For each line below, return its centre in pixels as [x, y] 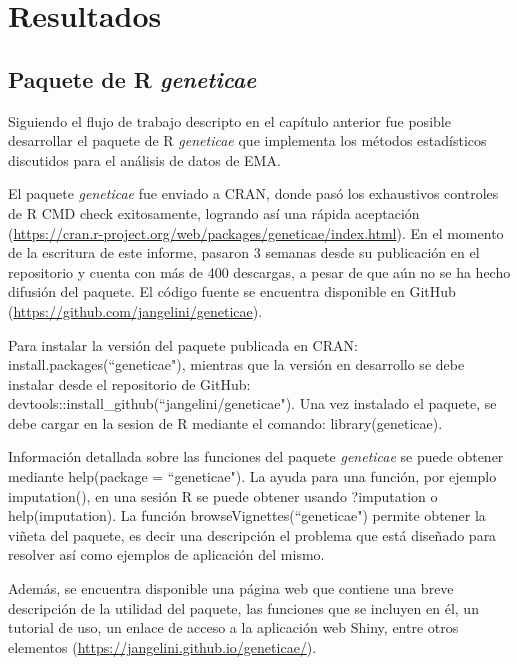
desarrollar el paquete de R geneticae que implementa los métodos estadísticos [247, 140]
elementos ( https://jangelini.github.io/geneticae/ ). [162, 646]
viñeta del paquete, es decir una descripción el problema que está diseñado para [252, 534]
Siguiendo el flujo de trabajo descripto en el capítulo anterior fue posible [229, 120]
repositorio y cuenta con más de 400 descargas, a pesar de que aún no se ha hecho [259, 271]
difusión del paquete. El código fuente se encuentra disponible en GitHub [232, 291]
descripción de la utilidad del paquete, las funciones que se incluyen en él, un [243, 607]
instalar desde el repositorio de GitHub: [129, 383]
